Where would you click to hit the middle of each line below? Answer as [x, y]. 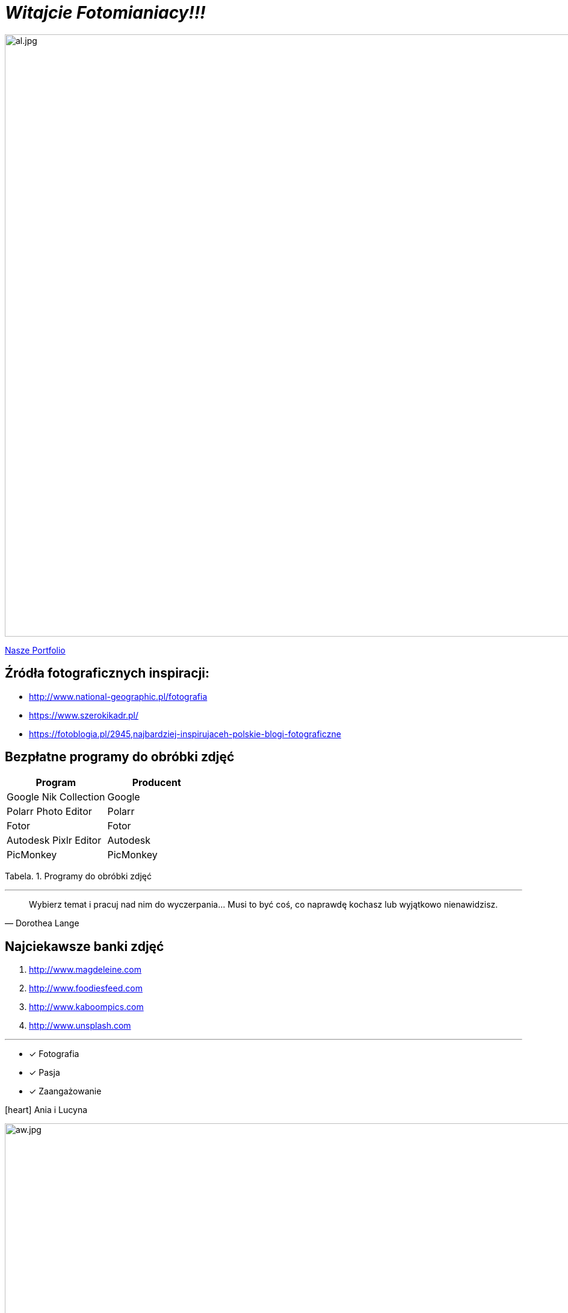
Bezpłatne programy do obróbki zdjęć [120, 757]
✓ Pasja [45, 1073]
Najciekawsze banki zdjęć [85, 946]
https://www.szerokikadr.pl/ [84, 715]
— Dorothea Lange [42, 923]
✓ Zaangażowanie [65, 1091]
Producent [156, 783]
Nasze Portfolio [35, 650]
